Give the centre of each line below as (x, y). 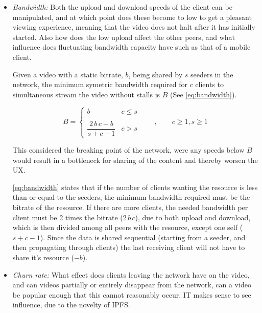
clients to (209, 84)
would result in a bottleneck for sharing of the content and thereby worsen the (135, 160)
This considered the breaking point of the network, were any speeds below (128, 150)
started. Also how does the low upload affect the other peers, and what (124, 37)
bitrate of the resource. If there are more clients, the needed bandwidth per (130, 207)
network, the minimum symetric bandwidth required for (100, 84)
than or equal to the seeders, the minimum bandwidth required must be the (131, 197)
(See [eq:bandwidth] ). (204, 94)
